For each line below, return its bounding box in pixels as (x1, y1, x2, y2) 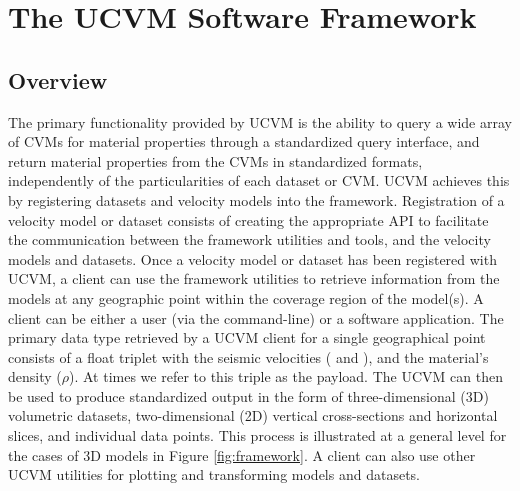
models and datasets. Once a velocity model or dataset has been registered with (8, 248, 497, 269)
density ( (8, 366, 62, 387)
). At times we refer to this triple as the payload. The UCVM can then (69, 366, 503, 387)
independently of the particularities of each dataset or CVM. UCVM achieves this (8, 170, 510, 191)
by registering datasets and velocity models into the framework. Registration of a (8, 189, 505, 210)
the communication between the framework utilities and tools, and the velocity (8, 229, 491, 250)
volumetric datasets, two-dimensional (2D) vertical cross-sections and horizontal (8, 405, 498, 426)
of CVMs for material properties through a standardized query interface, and (8, 131, 480, 152)
